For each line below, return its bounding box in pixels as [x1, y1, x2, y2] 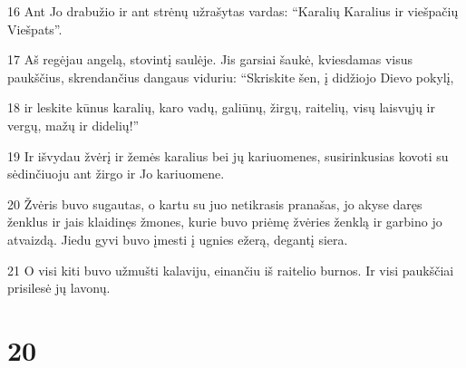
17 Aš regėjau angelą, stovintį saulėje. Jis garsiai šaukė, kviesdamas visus [7, 50, 413, 69]
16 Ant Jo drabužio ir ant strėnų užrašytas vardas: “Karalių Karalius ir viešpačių [7, 2, 459, 20]
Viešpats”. [7, 19, 63, 38]
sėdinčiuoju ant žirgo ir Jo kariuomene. [7, 164, 225, 183]
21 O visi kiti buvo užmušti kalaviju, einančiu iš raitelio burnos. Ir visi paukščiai [7, 260, 454, 279]
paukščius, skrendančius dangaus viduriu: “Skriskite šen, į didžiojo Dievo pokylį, [7, 67, 454, 86]
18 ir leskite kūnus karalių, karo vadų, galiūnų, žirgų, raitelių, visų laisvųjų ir [7, 98, 435, 117]
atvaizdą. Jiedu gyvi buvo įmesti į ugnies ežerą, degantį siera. [7, 229, 348, 248]
